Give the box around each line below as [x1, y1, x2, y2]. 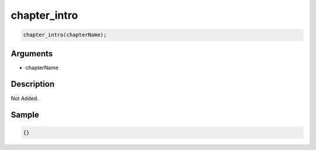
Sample [11, 110, 39, 120]
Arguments [11, 49, 53, 59]
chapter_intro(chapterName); [23, 32, 107, 38]
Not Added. [11, 94, 39, 102]
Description [11, 79, 55, 89]
